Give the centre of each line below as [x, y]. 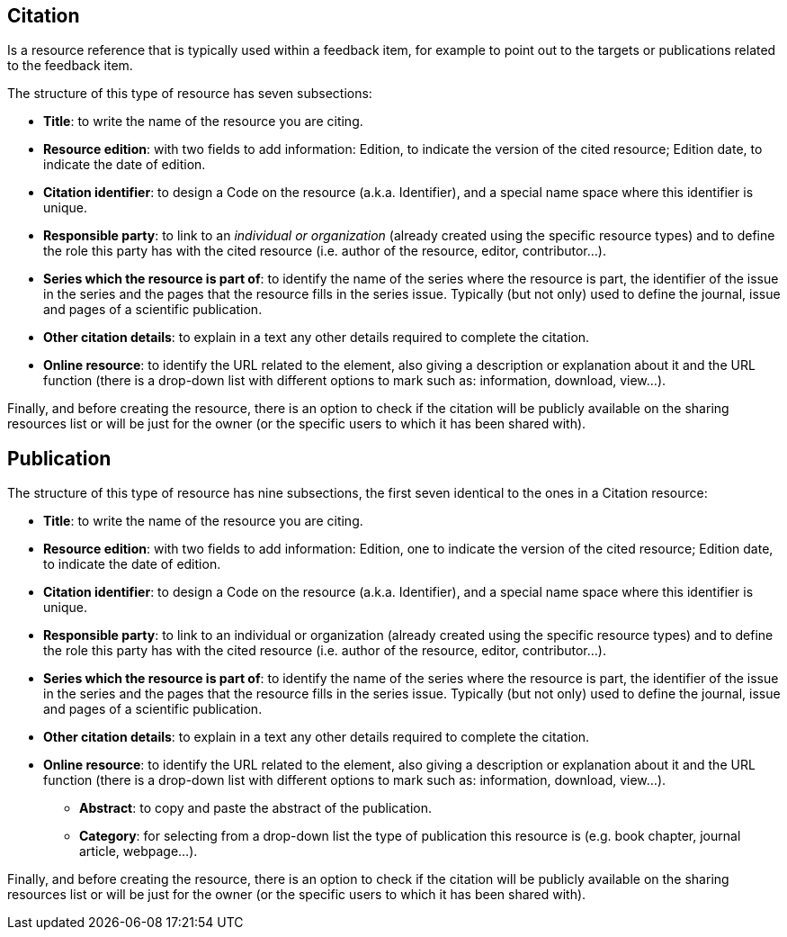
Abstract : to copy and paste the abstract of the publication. [255, 808]
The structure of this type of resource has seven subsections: [190, 94]
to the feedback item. [70, 66]
